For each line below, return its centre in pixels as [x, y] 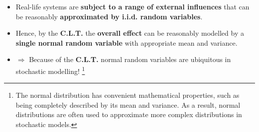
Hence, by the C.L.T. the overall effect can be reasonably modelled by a [130, 33]
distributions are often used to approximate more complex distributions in [129, 114]
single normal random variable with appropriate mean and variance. [127, 42]
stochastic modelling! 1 [50, 70]
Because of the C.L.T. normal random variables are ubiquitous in [130, 59]
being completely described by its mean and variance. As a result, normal [128, 104]
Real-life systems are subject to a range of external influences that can [132, 6]
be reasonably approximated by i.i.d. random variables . [109, 16]
